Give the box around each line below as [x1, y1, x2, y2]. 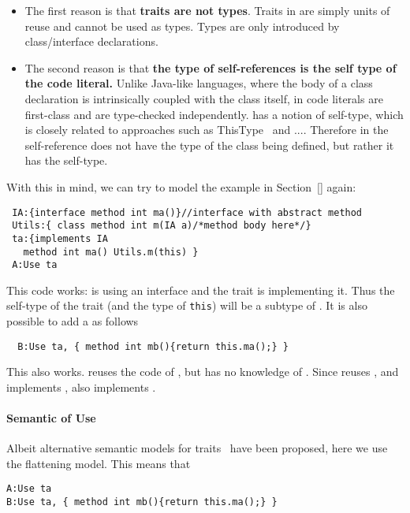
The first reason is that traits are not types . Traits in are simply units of [24, 2, 390, 18]
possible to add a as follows [6, 313, 139, 329]
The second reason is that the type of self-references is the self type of [24, 59, 397, 76]
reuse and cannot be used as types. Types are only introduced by [24, 17, 340, 34]
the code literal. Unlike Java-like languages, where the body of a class [24, 75, 373, 91]
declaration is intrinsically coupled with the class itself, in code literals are [24, 90, 383, 106]
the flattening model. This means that [6, 455, 191, 471]
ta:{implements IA [12, 232, 108, 244]
